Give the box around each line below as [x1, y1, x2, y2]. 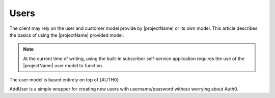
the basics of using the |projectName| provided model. [9, 32, 124, 38]
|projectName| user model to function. [23, 63, 104, 69]
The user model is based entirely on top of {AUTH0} [9, 76, 119, 83]
